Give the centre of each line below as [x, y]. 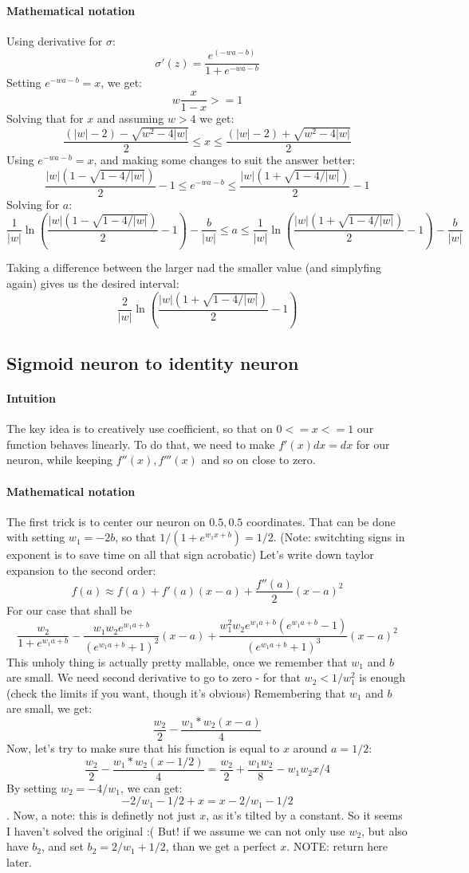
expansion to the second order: [81, 570]
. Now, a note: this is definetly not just [101, 815]
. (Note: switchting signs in [339, 537]
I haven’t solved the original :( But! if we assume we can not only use [176, 830]
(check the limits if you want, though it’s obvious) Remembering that [176, 692]
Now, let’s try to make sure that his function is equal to [143, 747]
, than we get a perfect [221, 846]
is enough [382, 677]
